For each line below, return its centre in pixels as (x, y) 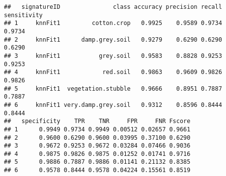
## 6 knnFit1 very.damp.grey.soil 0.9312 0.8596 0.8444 (113, 105)
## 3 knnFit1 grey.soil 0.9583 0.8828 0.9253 (113, 56)
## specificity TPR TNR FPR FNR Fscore (97, 121)
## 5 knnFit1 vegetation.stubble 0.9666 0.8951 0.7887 (113, 88)
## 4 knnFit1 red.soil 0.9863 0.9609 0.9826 (113, 72)
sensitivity (23, 15)
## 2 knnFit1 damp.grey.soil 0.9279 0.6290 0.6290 (113, 39)
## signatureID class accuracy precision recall (113, 7)
